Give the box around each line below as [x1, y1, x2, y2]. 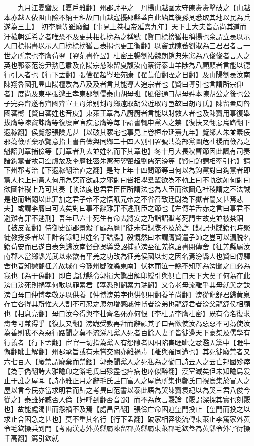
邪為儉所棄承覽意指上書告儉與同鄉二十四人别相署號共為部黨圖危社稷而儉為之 [4, 136, 250, 146]
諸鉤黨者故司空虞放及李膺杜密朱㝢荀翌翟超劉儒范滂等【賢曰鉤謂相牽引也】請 [4, 155, 250, 165]
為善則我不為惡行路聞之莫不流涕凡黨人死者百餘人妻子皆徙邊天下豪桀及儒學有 [4, 327, 250, 338]
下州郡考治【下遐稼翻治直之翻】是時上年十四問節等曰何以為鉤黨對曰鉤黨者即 [4, 165, 250, 175]
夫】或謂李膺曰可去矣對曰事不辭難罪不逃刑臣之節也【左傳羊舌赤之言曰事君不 [4, 203, 250, 213]
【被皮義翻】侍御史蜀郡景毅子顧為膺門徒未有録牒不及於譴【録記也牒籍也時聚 [4, 222, 250, 232]
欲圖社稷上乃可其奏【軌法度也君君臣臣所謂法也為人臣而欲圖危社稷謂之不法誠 [4, 184, 250, 194]
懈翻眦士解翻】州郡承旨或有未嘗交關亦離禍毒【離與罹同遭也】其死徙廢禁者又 [4, 346, 250, 357]
